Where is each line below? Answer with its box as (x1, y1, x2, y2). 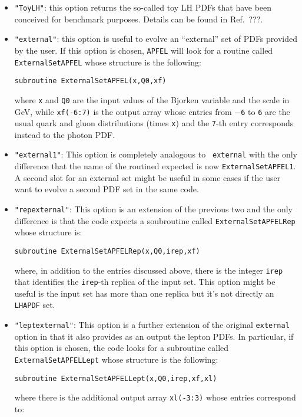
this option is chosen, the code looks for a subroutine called (14, 342, 229, 354)
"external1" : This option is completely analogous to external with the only (14, 148, 297, 160)
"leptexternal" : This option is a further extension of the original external (14, 319, 290, 331)
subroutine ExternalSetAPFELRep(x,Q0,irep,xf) (14, 247, 200, 255)
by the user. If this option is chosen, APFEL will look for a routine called (14, 44, 273, 56)
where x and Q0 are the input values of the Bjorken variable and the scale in (14, 93, 290, 106)
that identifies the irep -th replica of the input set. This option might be (14, 275, 276, 288)
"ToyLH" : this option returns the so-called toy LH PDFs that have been (14, 1, 272, 13)
